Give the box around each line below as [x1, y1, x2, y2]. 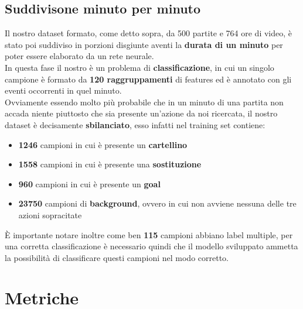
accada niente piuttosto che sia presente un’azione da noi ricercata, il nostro [5, 107, 278, 119]
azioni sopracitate [18, 208, 82, 221]
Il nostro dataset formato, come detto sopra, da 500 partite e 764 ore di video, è [5, 27, 292, 39]
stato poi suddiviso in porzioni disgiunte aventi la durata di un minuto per [5, 38, 283, 50]
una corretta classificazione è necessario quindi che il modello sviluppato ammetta [5, 240, 298, 252]
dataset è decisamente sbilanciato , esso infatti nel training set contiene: [5, 118, 265, 131]
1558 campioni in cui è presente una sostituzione [18, 158, 202, 170]
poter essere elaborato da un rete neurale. [5, 50, 154, 62]
